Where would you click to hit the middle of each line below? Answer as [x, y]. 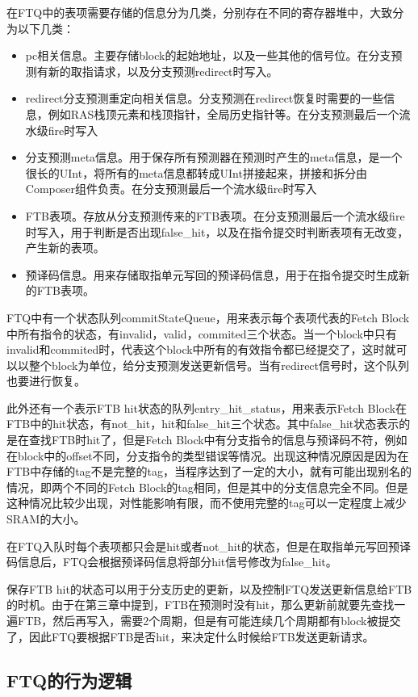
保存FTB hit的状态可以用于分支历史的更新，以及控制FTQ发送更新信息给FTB [209, 588]
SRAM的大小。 [46, 519]
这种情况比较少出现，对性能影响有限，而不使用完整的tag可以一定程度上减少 [207, 503]
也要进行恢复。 [46, 381]
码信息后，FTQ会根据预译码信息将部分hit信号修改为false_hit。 [172, 562]
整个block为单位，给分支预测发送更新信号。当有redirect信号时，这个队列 [219, 365]
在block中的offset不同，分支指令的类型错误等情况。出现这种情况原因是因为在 [208, 455]
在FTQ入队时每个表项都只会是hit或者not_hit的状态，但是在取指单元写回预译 [209, 546]
